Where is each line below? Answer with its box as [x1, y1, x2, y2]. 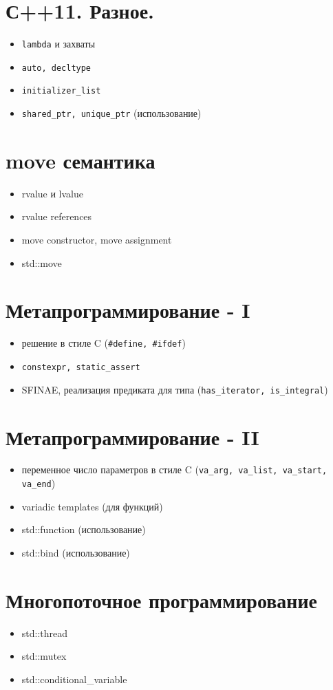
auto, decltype [21, 63, 92, 73]
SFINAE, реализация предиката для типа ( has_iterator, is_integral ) [21, 382, 328, 396]
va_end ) [21, 476, 56, 490]
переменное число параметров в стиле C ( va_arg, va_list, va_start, [21, 462, 327, 477]
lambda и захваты [21, 36, 96, 51]
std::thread [21, 625, 68, 640]
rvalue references [21, 209, 92, 224]
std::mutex [21, 649, 67, 663]
